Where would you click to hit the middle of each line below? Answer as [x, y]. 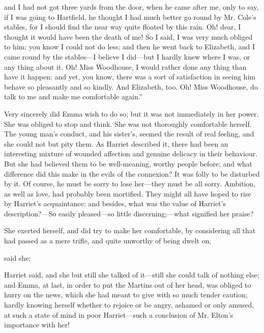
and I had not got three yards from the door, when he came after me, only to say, [131, 7]
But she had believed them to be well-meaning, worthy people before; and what [128, 163]
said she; [18, 257]
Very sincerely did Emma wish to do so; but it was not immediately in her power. [131, 113]
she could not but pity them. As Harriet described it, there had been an [116, 143]
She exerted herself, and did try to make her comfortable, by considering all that [130, 230]
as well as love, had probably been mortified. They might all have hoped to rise [128, 193]
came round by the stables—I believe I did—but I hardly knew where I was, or [127, 56]
